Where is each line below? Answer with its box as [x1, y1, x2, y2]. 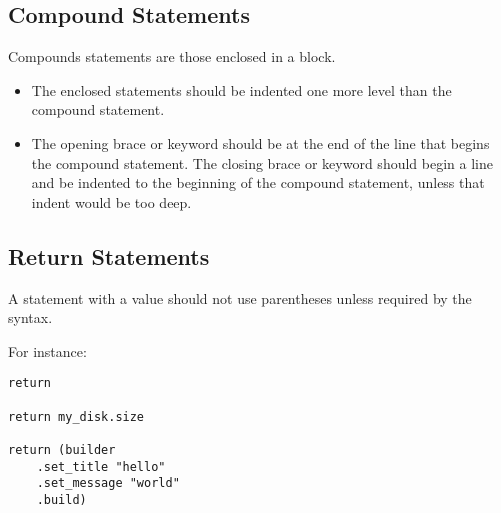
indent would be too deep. [31, 191, 192, 212]
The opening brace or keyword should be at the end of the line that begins [31, 132, 490, 153]
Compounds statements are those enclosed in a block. [8, 46, 336, 67]
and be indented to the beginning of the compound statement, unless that [31, 172, 485, 193]
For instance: [8, 340, 87, 361]
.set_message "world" [36, 476, 180, 491]
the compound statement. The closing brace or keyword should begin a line [31, 152, 493, 173]
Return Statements [8, 240, 210, 271]
